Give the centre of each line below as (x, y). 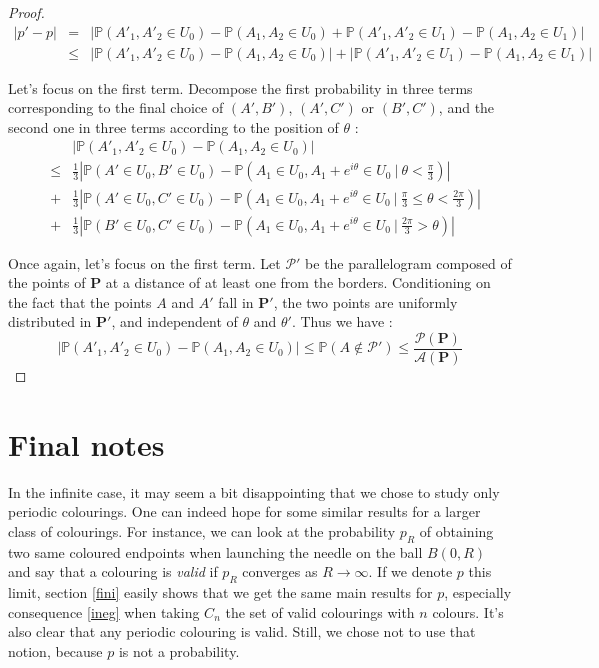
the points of (47, 282)
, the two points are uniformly (365, 301)
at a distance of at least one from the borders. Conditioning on (298, 282)
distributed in (50, 321)
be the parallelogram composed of (408, 262)
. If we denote (410, 571)
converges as (280, 571)
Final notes (86, 443)
